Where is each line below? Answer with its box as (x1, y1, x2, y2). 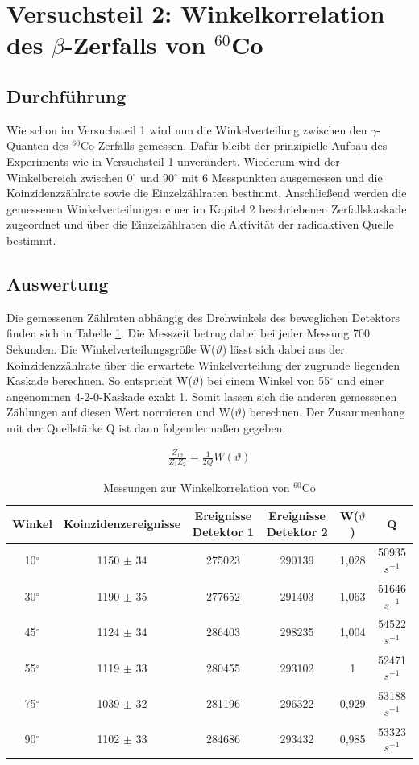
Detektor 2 (266, 523, 328, 540)
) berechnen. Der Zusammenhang (241, 403, 405, 420)
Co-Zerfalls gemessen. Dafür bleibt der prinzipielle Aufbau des (80, 137, 388, 154)
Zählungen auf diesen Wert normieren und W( (6, 403, 235, 420)
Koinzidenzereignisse (63, 515, 181, 531)
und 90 (139, 168, 174, 185)
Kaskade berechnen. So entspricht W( (6, 372, 193, 389)
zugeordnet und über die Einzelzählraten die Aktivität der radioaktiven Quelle (6, 216, 394, 233)
